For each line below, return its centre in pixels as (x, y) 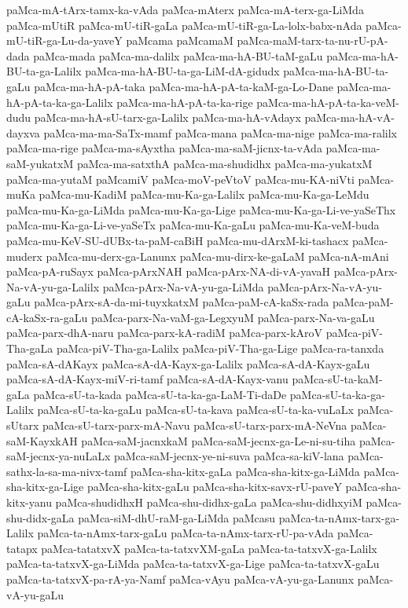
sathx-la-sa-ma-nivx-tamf (67, 471)
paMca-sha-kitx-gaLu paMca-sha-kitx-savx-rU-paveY (214, 487)
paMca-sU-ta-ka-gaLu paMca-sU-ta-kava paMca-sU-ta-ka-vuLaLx (195, 410)
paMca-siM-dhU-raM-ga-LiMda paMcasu (177, 517)
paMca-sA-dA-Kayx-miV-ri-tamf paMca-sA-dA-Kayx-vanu (147, 379)
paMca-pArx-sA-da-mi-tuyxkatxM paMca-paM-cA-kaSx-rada (182, 302)
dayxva (23, 132)
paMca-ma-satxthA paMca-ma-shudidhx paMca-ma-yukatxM (224, 163)
